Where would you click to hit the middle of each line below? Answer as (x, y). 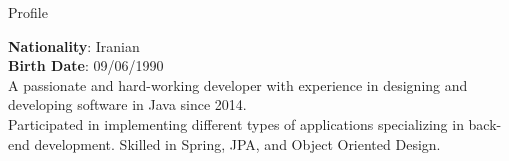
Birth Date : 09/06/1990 (86, 65)
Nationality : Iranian (74, 45)
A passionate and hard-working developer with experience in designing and (238, 84)
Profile (28, 12)
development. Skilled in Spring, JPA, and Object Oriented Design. (237, 143)
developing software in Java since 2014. (127, 104)
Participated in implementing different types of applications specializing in (236, 123)
